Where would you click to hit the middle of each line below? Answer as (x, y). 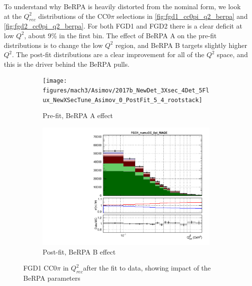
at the (13, 16)
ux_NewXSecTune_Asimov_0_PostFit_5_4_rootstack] (123, 100)
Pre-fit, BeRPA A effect (78, 115)
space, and (232, 54)
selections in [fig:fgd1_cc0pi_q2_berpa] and (182, 16)
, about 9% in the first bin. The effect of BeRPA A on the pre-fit (121, 35)
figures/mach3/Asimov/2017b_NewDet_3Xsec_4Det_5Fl (126, 91)
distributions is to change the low (54, 45)
